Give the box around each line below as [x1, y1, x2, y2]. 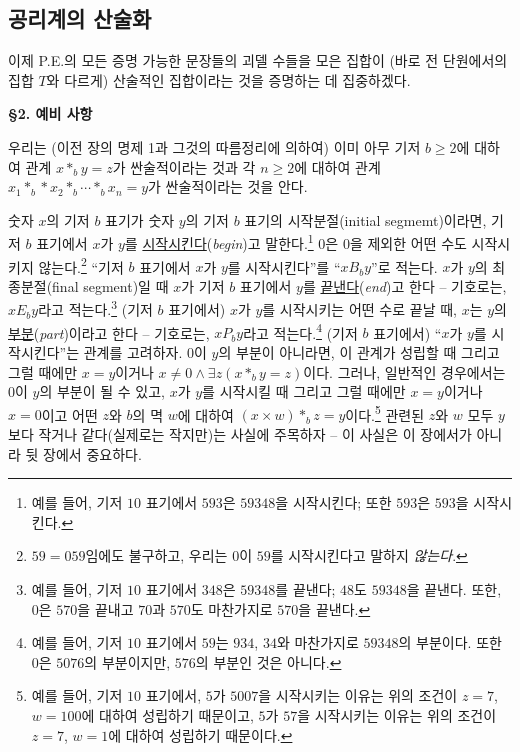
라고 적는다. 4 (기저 [243, 319, 358, 343]
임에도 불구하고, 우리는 [85, 545, 228, 566]
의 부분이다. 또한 [398, 632, 502, 653]
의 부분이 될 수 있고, [39, 381, 166, 402]
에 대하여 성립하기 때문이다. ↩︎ [108, 724, 293, 745]
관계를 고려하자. [83, 341, 183, 362]
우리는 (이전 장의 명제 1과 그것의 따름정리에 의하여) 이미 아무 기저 [8, 136, 421, 157]
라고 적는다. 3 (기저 [38, 296, 153, 320]
